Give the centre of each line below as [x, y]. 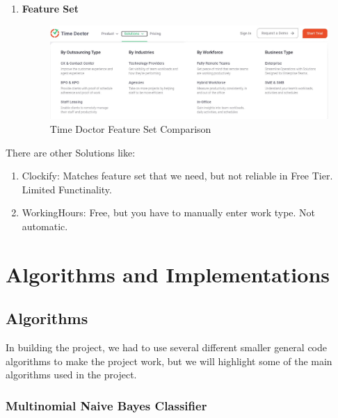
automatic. [45, 226]
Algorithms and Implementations [168, 274]
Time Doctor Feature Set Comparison [130, 129]
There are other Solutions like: [71, 152]
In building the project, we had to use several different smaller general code [167, 347]
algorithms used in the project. [71, 375]
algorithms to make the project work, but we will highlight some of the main [169, 361]
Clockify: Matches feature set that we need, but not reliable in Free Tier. [177, 176]
